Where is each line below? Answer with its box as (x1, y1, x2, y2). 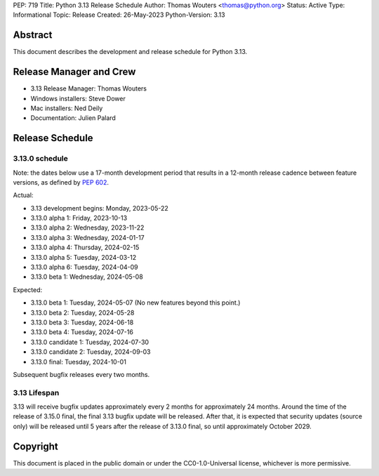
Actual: (13, 191, 34, 199)
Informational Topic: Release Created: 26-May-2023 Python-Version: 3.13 (13, 11, 225, 19)
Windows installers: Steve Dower (30, 94, 126, 103)
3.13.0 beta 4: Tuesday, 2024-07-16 (30, 328, 133, 336)
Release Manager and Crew (13, 66, 136, 78)
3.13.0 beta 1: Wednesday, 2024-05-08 (30, 272, 143, 281)
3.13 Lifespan (13, 388, 60, 397)
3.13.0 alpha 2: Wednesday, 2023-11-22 (30, 223, 145, 232)
